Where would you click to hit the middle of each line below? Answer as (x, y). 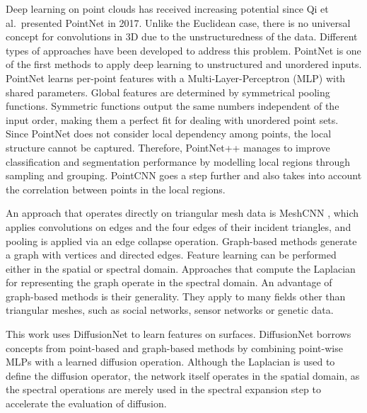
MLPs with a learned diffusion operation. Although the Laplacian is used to (170, 362)
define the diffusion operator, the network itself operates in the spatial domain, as (183, 375)
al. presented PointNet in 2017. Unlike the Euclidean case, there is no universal (178, 22)
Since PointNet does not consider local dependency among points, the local (169, 134)
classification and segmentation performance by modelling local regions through (178, 161)
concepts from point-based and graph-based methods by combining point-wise (174, 347)
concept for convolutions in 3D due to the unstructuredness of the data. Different (182, 36)
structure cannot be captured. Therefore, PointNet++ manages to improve (168, 147)
